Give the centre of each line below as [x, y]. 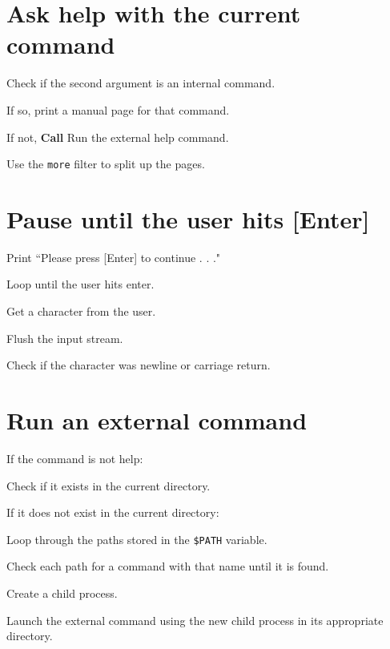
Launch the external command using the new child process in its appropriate [195, 620]
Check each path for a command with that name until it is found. [168, 566]
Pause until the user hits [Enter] [188, 218]
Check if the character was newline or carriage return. [139, 365]
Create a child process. [62, 593]
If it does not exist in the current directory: [113, 512]
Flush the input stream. [65, 338]
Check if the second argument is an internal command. [141, 83]
